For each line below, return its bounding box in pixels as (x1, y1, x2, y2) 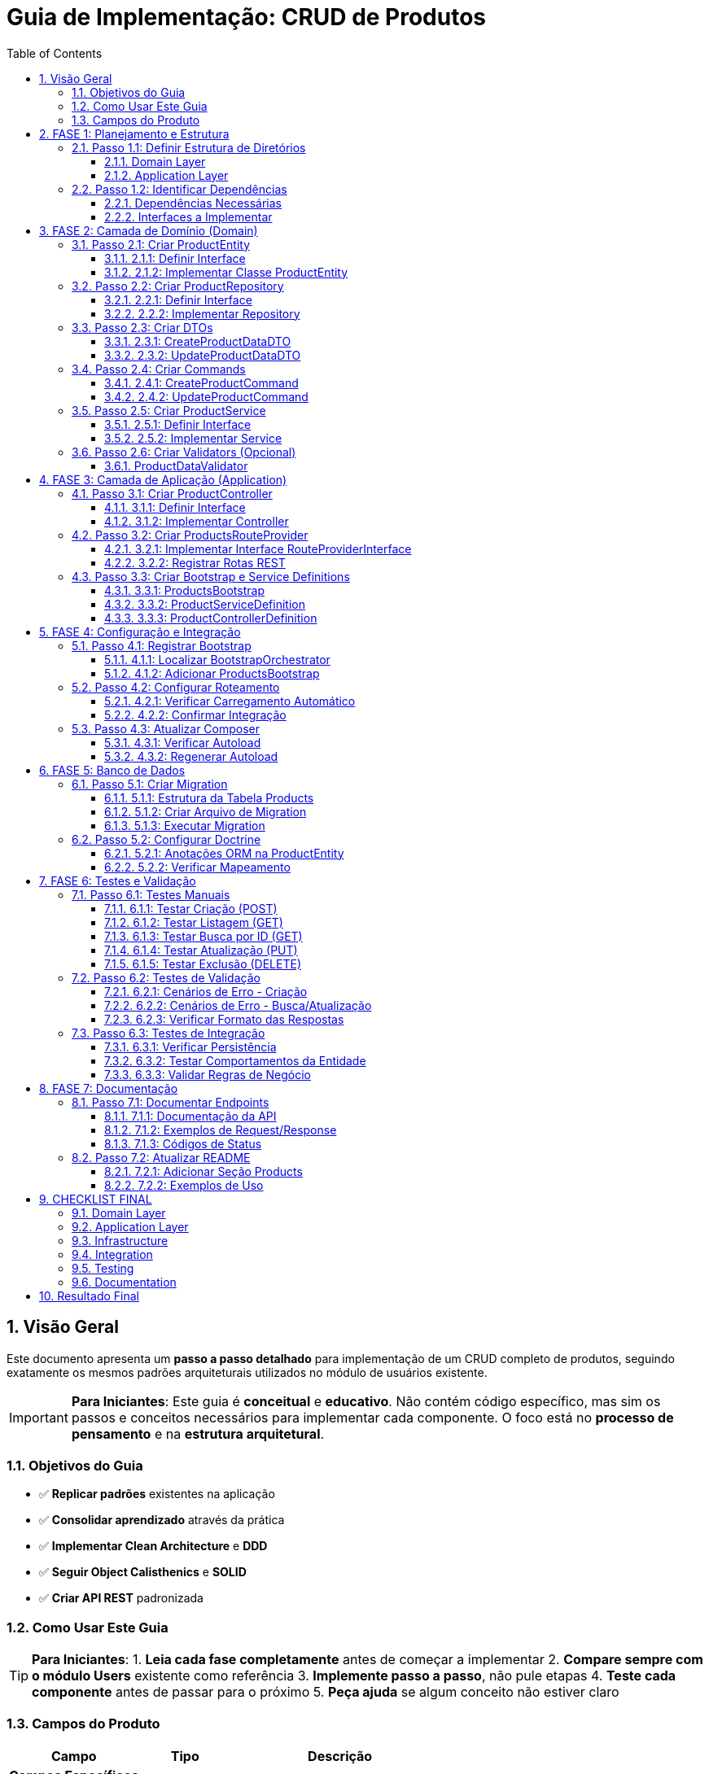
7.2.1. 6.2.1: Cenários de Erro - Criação (104, 984, 308, 998)
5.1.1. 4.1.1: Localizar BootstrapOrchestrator (104, 652, 330, 666)
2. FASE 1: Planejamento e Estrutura (39, 126, 230, 141)
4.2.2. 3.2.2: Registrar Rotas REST (104, 555, 286, 570)
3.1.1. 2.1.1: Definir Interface (104, 251, 246, 265)
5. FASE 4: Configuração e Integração (39, 624, 241, 639)
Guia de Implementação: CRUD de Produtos (7, 3, 487, 31)
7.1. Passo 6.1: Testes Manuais (72, 887, 230, 902)
